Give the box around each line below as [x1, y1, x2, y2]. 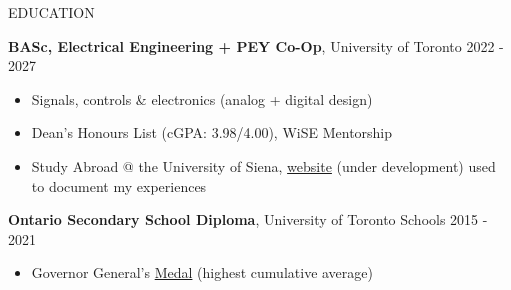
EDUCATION [8, 2, 95, 22]
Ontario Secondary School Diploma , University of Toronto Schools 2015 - [8, 209, 488, 230]
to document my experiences [31, 175, 207, 196]
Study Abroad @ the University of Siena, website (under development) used [31, 155, 496, 176]
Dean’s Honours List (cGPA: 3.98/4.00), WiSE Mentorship [31, 122, 393, 143]
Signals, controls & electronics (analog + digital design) [31, 88, 373, 109]
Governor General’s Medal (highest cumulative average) [31, 262, 373, 283]
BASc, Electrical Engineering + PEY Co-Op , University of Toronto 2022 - [8, 35, 504, 56]
